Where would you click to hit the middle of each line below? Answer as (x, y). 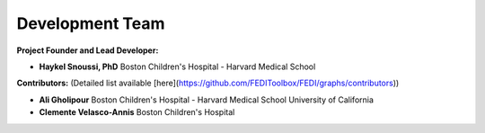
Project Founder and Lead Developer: (88, 50)
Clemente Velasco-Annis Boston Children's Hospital (137, 112)
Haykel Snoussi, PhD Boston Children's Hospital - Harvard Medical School (177, 66)
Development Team (91, 23)
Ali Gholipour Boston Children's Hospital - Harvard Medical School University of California (207, 100)
